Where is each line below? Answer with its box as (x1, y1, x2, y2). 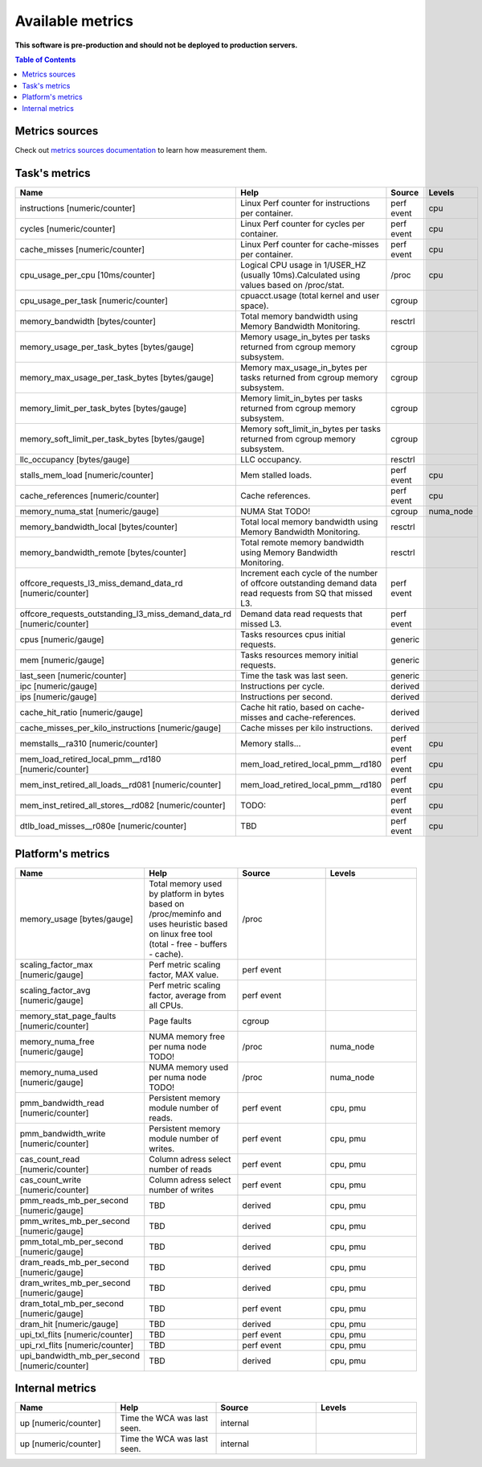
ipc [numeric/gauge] (19, 680, 98, 692)
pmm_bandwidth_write (19, 1128, 106, 1139)
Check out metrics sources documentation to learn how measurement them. (14, 146, 268, 155)
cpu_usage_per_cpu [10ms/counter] (19, 269, 156, 281)
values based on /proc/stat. (240, 280, 345, 291)
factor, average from (149, 989, 227, 1001)
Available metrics (14, 12, 134, 30)
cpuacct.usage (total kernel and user (240, 290, 380, 302)
